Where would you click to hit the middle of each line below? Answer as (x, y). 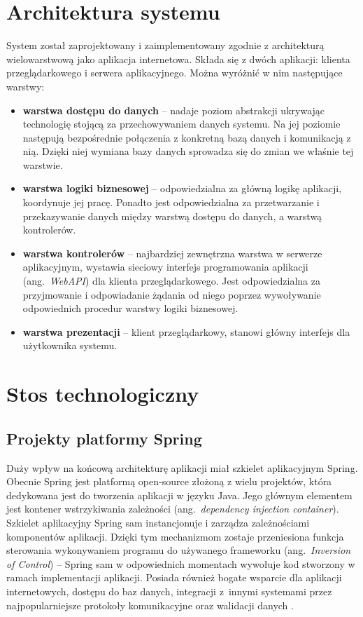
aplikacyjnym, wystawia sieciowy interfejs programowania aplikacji (165, 267)
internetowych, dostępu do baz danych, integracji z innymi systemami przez (169, 591)
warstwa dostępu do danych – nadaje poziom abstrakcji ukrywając (174, 110)
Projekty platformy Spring (104, 438)
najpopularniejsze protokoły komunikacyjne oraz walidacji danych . (150, 605)
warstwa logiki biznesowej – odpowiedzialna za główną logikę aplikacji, (182, 188)
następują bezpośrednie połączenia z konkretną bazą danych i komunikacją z (187, 137)
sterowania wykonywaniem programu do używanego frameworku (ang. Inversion (179, 550)
